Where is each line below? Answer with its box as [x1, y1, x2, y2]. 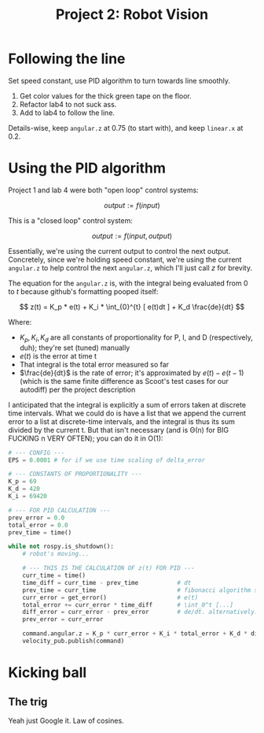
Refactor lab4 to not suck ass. [19, 99, 117, 109]
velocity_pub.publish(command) [22, 637, 125, 646]
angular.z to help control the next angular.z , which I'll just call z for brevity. [8, 262, 253, 273]
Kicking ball [8, 664, 87, 682]
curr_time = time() [22, 571, 86, 580]
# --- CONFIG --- [8, 448, 65, 456]
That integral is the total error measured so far [19, 359, 170, 369]
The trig [8, 695, 48, 709]
